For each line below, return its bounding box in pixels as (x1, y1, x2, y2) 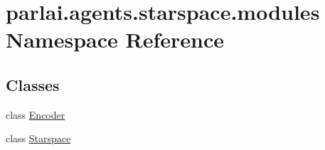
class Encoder (6, 107, 65, 122)
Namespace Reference (6, 25, 224, 54)
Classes (6, 73, 60, 95)
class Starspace (6, 131, 71, 146)
